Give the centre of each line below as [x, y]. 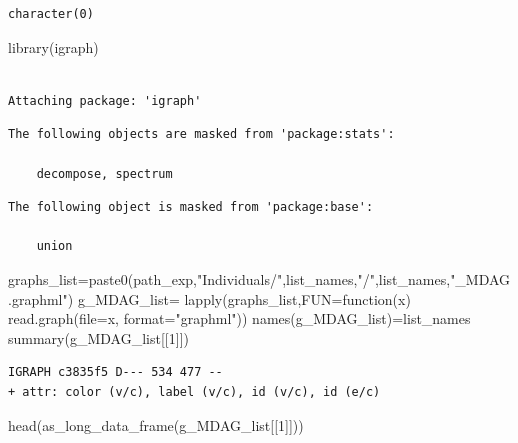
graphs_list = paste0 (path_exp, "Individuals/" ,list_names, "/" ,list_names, [229, 278]
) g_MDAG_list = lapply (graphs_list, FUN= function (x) [239, 298]
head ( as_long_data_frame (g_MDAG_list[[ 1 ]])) [156, 424]
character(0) [51, 14]
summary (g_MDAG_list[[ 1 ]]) [98, 337]
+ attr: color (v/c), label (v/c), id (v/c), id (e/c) [194, 391]
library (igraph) [53, 46]
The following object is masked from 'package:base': [191, 207]
